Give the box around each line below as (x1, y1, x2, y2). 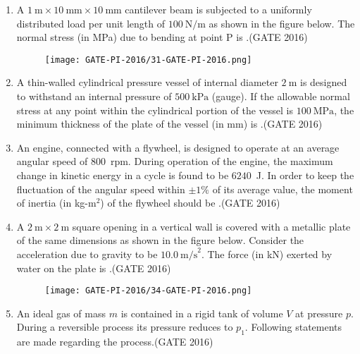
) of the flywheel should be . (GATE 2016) (100, 195, 280, 210)
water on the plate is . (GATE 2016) (16, 260, 171, 275)
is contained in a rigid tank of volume (120, 305, 283, 320)
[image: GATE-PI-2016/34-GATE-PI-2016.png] (44, 286, 252, 296)
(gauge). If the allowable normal (211, 89, 350, 104)
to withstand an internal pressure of (16, 89, 172, 104)
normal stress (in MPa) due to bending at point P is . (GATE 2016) (16, 30, 308, 44)
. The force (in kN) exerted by (201, 246, 333, 261)
